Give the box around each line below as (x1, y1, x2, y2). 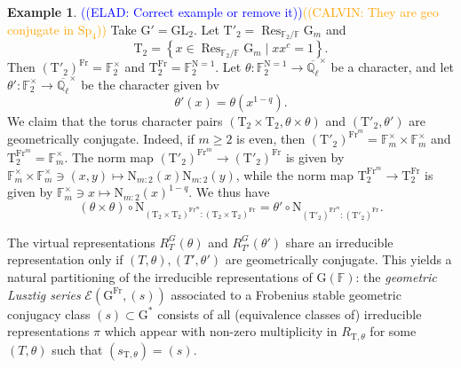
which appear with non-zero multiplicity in (104, 322, 338, 341)
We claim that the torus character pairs (7, 111, 223, 129)
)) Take (97, 20, 137, 38)
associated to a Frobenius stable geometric (171, 285, 401, 303)
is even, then (236, 129, 306, 148)
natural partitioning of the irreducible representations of (7, 267, 313, 286)
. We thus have (188, 183, 270, 201)
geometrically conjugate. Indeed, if (7, 129, 195, 148)
